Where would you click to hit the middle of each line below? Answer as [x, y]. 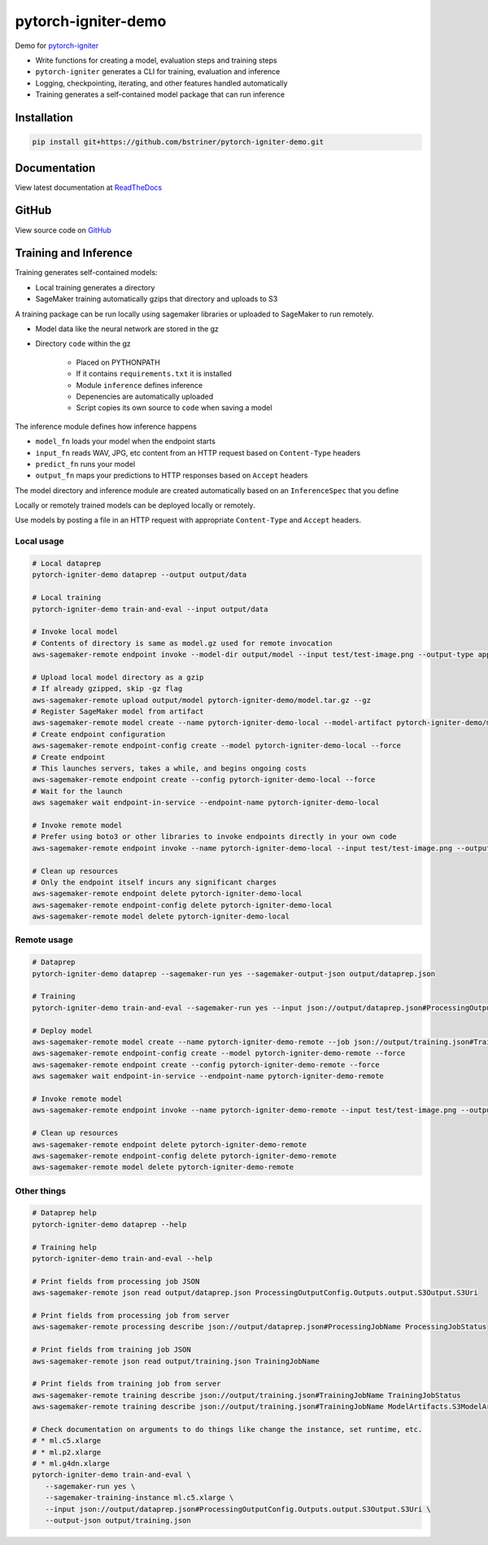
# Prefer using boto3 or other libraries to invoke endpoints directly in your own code [215, 837]
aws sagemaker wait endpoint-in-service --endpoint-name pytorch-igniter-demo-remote [208, 1076]
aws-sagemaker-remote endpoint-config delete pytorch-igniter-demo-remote [185, 1156]
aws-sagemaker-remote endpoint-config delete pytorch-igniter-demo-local [182, 905]
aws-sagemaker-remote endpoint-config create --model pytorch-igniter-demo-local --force [217, 746]
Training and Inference [74, 253]
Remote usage [44, 940]
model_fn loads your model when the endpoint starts [125, 441]
